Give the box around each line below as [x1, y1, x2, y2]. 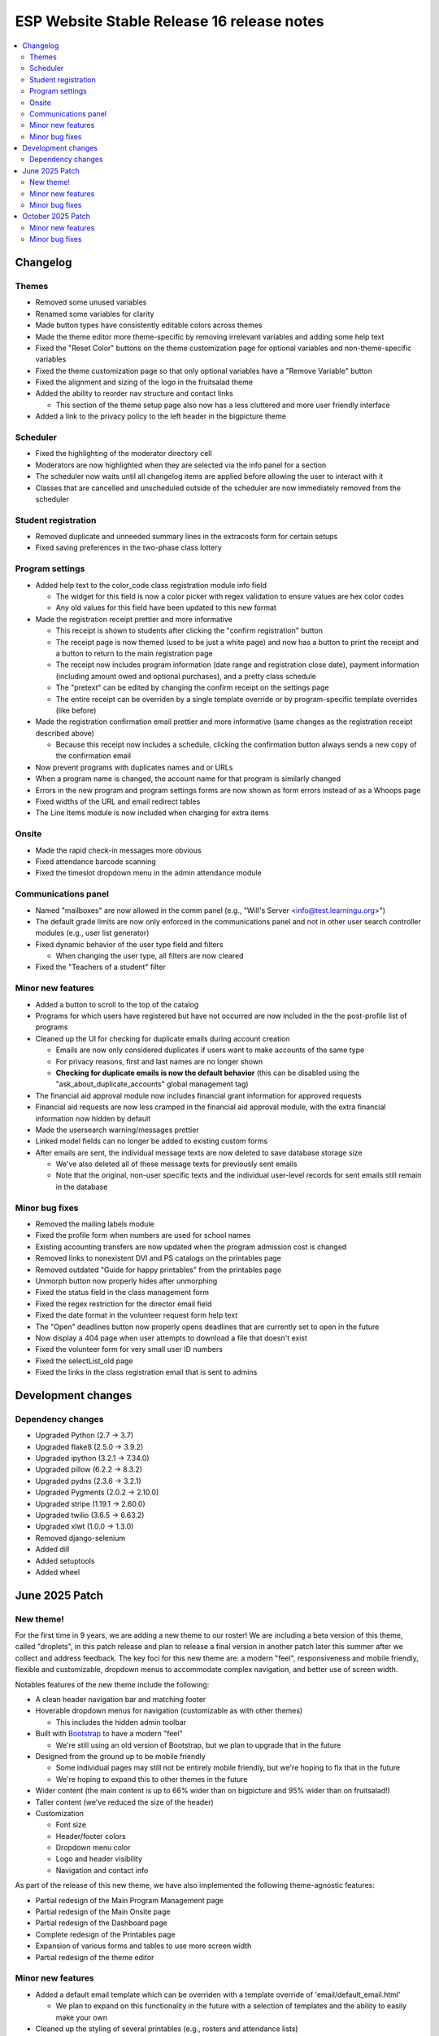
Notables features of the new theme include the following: [15, 1679, 210, 1689]
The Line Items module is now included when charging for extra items [35, 808, 269, 818]
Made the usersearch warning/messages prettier [35, 1125, 199, 1134]
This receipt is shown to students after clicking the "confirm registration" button [55, 625, 324, 635]
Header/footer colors [55, 1831, 126, 1841]
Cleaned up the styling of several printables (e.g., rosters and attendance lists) [35, 2024, 298, 2034]
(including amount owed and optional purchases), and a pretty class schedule [55, 671, 316, 681]
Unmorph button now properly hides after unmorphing [35, 1275, 218, 1286]
